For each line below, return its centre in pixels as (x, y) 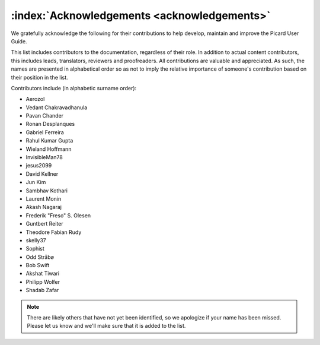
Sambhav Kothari (47, 191)
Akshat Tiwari (42, 274)
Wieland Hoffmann (49, 149)
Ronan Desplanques (50, 124)
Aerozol (35, 99)
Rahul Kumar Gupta (49, 141)
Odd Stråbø (40, 257)
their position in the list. (39, 77)
